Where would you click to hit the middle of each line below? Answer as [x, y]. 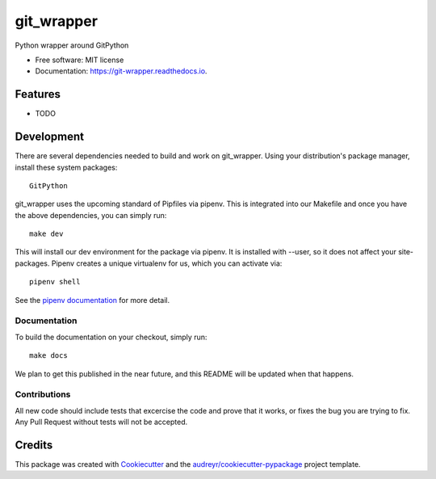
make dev [46, 234]
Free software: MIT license [80, 60]
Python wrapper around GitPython [72, 45]
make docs [48, 356]
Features [38, 94]
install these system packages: [66, 167]
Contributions [43, 394]
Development [50, 137]
